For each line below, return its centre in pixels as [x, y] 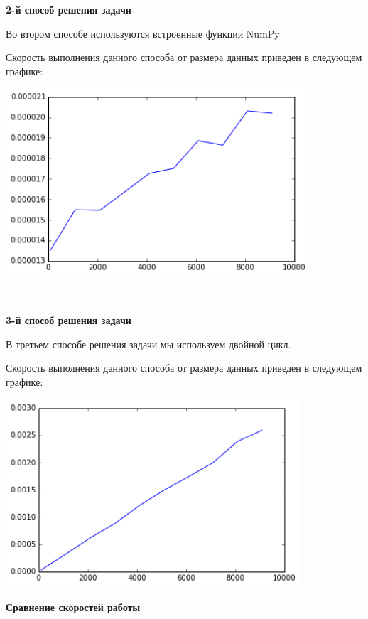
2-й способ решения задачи [69, 9]
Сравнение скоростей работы [73, 607]
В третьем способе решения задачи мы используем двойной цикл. [148, 344]
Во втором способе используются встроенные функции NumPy [143, 33]
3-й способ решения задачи [69, 320]
